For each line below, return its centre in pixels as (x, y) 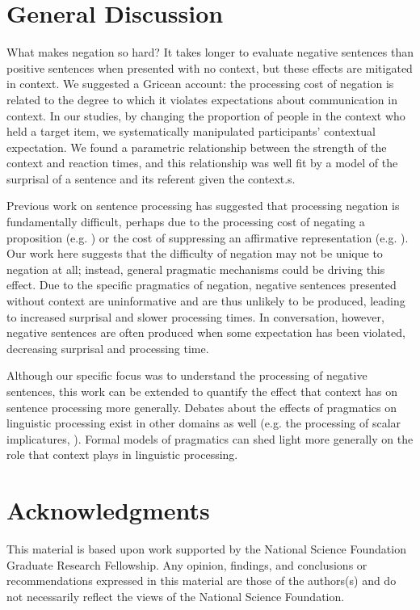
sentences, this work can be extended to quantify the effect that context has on (202, 391)
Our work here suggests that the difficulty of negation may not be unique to (195, 253)
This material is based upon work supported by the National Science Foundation (206, 549)
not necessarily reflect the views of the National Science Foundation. (176, 596)
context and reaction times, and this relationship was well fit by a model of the (202, 163)
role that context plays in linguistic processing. (122, 454)
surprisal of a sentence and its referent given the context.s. (151, 178)
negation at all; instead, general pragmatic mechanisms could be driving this (196, 269)
